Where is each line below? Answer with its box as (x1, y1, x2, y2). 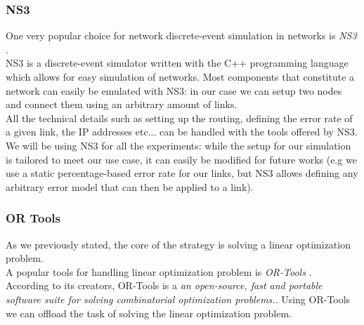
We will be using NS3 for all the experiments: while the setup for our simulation (6, 138, 351, 152)
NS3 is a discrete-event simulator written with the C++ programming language (6, 55, 349, 70)
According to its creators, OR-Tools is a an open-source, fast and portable (6, 278, 323, 293)
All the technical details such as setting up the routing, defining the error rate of (6, 110, 353, 125)
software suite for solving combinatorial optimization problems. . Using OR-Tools (6, 291, 351, 306)
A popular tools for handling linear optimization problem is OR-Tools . (6, 264, 312, 279)
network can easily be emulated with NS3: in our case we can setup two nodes (6, 83, 342, 98)
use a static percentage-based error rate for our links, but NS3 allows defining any (6, 166, 358, 180)
